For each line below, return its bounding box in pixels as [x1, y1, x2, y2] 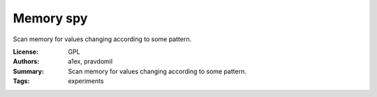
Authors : [13, 57, 40, 66]
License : [13, 47, 38, 56]
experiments [68, 77, 104, 85]
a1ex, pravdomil [68, 57, 113, 66]
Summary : [13, 67, 45, 75]
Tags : [13, 77, 30, 85]
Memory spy [13, 10, 88, 26]
